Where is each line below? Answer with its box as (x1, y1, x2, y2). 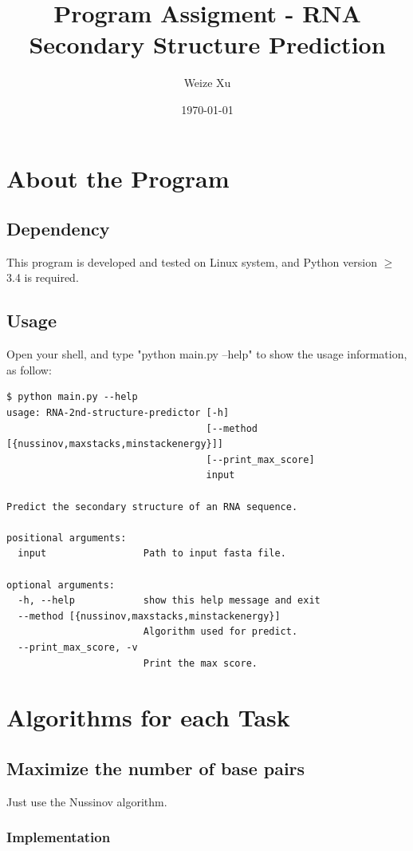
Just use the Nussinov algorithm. (6, 793, 167, 809)
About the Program (6, 161, 230, 194)
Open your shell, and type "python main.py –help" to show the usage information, (6, 346, 407, 362)
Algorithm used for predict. (143, 626, 298, 638)
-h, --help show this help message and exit (18, 595, 321, 607)
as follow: (6, 361, 52, 378)
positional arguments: (6, 532, 127, 544)
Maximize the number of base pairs (6, 755, 305, 780)
